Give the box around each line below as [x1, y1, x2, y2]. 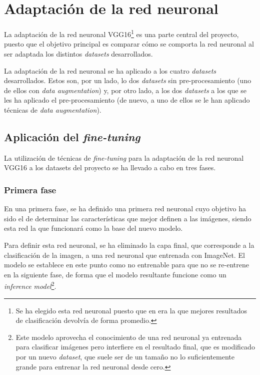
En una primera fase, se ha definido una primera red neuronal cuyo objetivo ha [4, 203, 246, 214]
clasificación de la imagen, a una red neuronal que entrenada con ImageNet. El [4, 249, 245, 260]
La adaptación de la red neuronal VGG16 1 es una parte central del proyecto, [4, 28, 239, 39]
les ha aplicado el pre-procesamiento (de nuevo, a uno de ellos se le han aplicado [4, 95, 250, 105]
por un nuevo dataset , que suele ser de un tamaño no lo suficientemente [15, 351, 234, 361]
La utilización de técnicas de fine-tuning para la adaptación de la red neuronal [4, 152, 244, 163]
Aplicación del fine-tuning [4, 129, 140, 144]
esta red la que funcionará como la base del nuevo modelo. [4, 223, 183, 233]
